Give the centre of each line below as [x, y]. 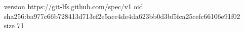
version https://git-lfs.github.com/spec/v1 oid [74, 6]
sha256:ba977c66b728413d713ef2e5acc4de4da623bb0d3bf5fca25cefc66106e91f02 [122, 16]
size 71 [14, 25]
